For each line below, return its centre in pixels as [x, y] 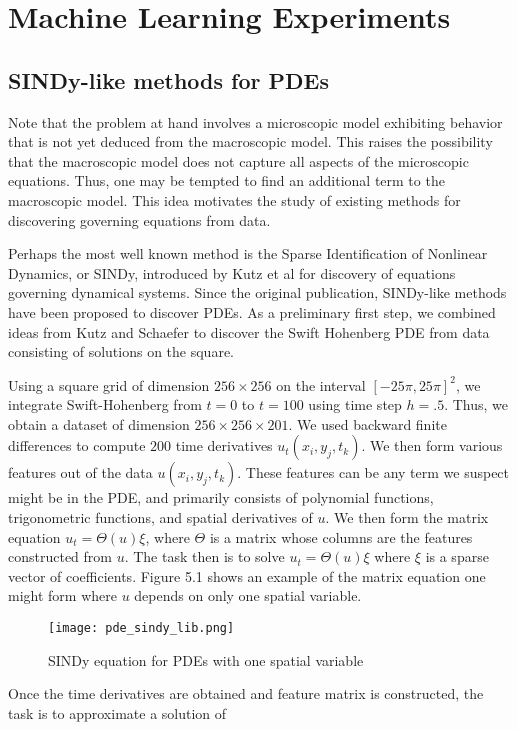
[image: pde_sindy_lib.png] [141, 628]
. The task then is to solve [204, 556]
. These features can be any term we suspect [373, 472]
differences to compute [77, 445]
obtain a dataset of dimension [99, 423]
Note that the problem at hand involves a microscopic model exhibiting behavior [255, 121]
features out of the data [80, 472]
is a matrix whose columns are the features [341, 536]
